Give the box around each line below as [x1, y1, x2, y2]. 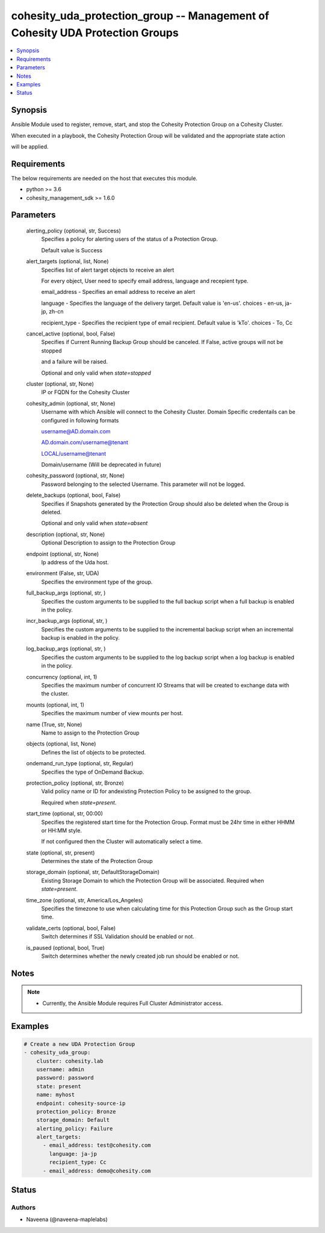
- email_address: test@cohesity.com [43, 1142, 151, 1149]
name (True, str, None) [26, 721, 82, 728]
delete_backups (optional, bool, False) [26, 492, 121, 499]
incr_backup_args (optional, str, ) [26, 617, 108, 625]
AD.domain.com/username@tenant [41, 439, 129, 446]
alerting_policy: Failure [36, 1125, 113, 1132]
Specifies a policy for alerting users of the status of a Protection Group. [41, 235, 218, 243]
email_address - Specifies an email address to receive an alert [41, 288, 196, 296]
